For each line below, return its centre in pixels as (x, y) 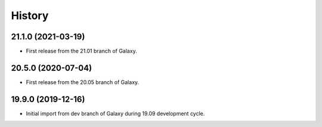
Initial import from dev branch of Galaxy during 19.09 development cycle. (115, 113)
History (30, 16)
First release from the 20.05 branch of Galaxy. (83, 82)
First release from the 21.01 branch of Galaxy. (81, 51)
